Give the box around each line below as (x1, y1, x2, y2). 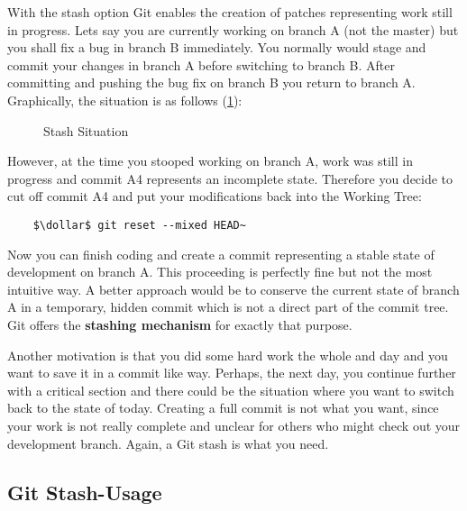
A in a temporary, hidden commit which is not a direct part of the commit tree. (7, 297, 449, 316)
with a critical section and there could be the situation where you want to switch (7, 380, 454, 399)
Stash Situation (43, 121, 129, 140)
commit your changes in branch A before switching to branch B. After (7, 55, 395, 74)
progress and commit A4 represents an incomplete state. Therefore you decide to (7, 169, 453, 187)
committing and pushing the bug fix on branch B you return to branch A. (7, 73, 416, 92)
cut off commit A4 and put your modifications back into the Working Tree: (7, 187, 422, 205)
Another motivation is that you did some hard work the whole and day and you (7, 345, 448, 364)
